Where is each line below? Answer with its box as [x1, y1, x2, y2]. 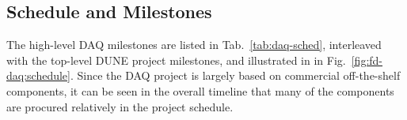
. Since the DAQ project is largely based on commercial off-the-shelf [70, 67, 401, 84]
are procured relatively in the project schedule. [6, 98, 234, 114]
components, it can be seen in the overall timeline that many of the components [6, 82, 394, 99]
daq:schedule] [6, 67, 70, 84]
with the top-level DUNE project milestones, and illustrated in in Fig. [6, 51, 346, 68]
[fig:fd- [351, 51, 383, 68]
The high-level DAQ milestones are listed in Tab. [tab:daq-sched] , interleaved [6, 36, 382, 53]
